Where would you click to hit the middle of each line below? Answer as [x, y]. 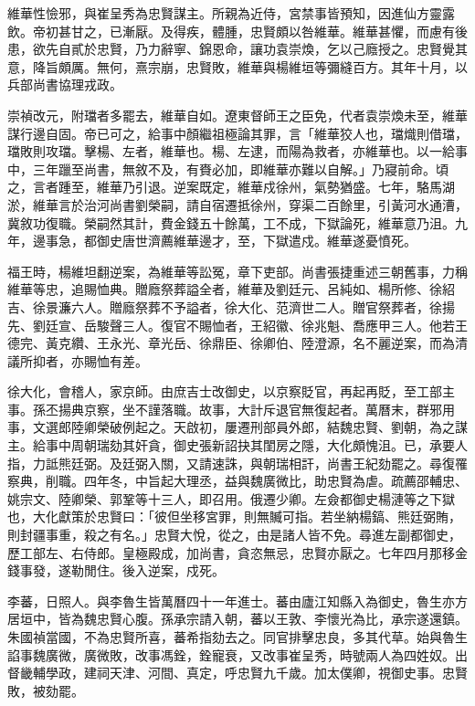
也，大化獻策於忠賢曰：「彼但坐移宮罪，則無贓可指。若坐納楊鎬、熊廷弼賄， [234, 516]
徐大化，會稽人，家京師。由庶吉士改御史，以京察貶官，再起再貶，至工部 [225, 391]
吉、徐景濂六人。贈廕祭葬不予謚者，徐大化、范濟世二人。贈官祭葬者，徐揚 [231, 306]
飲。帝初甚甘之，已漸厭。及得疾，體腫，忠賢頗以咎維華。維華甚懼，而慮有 [231, 31]
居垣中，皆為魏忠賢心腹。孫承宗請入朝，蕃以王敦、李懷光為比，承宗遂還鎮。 [237, 619]
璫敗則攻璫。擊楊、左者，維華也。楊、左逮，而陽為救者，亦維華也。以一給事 [237, 151]
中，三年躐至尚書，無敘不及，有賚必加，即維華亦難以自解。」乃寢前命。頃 [228, 169]
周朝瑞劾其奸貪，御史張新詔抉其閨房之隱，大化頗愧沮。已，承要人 [269, 445]
